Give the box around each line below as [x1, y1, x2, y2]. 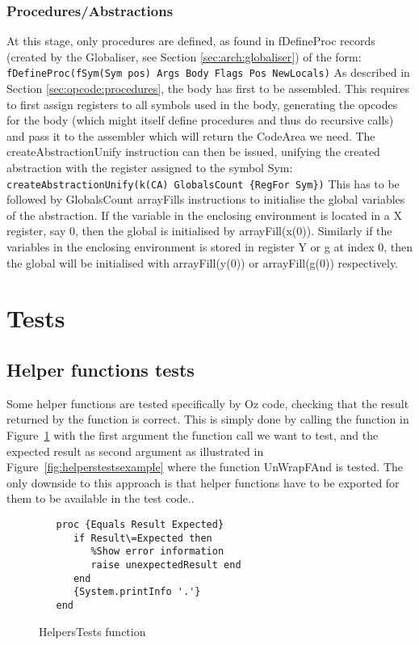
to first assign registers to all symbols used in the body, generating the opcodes [6, 95, 398, 112]
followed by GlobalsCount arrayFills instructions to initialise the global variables [6, 191, 405, 208]
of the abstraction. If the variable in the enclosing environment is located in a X [6, 206, 402, 223]
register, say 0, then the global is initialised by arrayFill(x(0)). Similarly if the [6, 222, 392, 239]
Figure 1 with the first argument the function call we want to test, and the [6, 427, 379, 444]
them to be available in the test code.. [6, 490, 195, 507]
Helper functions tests [6, 357, 195, 382]
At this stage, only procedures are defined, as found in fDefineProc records [6, 32, 375, 49]
